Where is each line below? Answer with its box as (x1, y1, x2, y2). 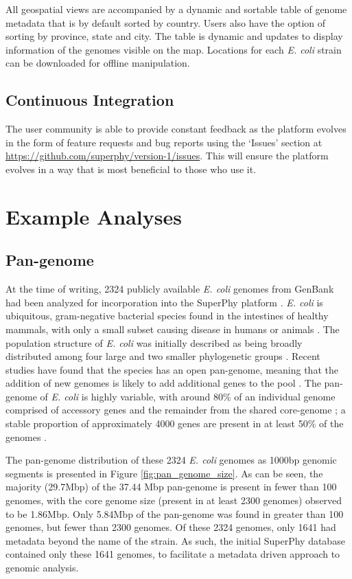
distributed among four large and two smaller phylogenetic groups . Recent (5, 349, 320, 363)
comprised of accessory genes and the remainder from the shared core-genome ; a (5, 402, 346, 417)
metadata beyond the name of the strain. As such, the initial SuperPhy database (5, 533, 345, 547)
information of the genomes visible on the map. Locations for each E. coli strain (5, 42, 342, 56)
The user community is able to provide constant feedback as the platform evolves (5, 122, 347, 136)
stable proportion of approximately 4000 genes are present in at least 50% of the (5, 416, 344, 431)
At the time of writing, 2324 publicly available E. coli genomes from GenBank (5, 282, 334, 296)
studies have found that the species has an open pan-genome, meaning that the (5, 362, 338, 376)
